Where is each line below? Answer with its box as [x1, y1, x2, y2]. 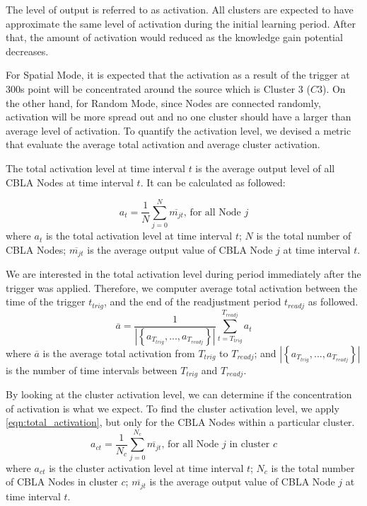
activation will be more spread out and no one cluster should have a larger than [6, 109, 351, 124]
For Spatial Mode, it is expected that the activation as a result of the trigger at [6, 67, 350, 82]
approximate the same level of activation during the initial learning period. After [6, 16, 356, 30]
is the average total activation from [42, 345, 195, 360]
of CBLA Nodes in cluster [6, 474, 118, 489]
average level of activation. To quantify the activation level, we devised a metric [6, 123, 351, 137]
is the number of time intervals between [6, 362, 177, 377]
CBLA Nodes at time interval [6, 174, 134, 189]
